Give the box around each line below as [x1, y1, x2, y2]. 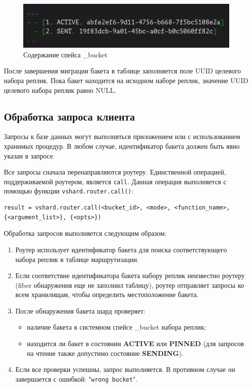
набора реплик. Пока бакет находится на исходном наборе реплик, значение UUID [4, 75, 249, 86]
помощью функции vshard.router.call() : [4, 186, 134, 196]
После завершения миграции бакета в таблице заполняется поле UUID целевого [4, 66, 241, 76]
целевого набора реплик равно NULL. [4, 85, 117, 95]
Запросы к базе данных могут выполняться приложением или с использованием [4, 131, 240, 141]
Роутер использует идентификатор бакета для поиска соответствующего [15, 244, 227, 254]
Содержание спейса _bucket [23, 49, 108, 59]
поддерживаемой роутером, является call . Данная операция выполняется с [4, 176, 227, 186]
